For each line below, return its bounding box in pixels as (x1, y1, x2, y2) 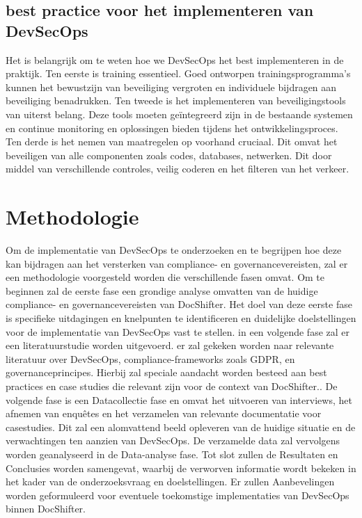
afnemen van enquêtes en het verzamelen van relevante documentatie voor (6, 406, 322, 421)
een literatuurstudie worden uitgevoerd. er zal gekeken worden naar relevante (6, 338, 334, 353)
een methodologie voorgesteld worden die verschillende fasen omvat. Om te (6, 270, 325, 284)
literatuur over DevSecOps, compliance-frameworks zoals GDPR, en (6, 351, 295, 366)
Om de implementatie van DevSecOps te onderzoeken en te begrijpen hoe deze (6, 243, 342, 257)
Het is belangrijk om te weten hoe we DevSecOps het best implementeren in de (6, 52, 344, 67)
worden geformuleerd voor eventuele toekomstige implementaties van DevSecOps (6, 487, 349, 502)
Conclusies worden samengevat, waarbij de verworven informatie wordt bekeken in (6, 460, 356, 475)
